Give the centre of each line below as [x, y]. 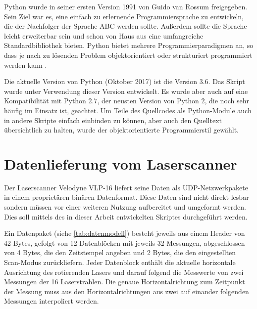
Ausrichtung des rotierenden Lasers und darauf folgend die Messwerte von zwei [124, 272]
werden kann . [26, 65]
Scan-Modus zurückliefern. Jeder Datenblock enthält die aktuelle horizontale [120, 262]
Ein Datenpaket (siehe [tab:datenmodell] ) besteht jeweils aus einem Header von [125, 233]
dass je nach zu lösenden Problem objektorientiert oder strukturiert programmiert [128, 55]
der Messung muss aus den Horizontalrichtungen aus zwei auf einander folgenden [127, 291]
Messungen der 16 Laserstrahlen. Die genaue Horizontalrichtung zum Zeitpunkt [125, 282]
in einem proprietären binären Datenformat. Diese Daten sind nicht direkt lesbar [127, 197]
